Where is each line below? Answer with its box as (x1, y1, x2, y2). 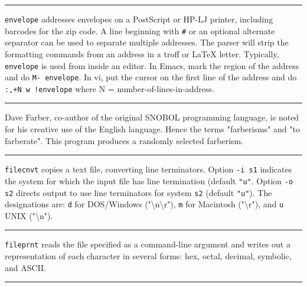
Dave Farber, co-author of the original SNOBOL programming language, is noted (5, 111, 299, 123)
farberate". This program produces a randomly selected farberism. (5, 134, 244, 146)
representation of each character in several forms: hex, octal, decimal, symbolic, (5, 250, 292, 262)
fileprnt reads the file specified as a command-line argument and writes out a (5, 238, 290, 250)
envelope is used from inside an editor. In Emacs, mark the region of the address (5, 59, 299, 71)
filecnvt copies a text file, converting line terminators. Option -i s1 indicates (5, 163, 292, 175)
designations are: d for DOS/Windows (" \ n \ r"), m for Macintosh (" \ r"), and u (5, 198, 284, 210)
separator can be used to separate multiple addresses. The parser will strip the (5, 36, 289, 48)
